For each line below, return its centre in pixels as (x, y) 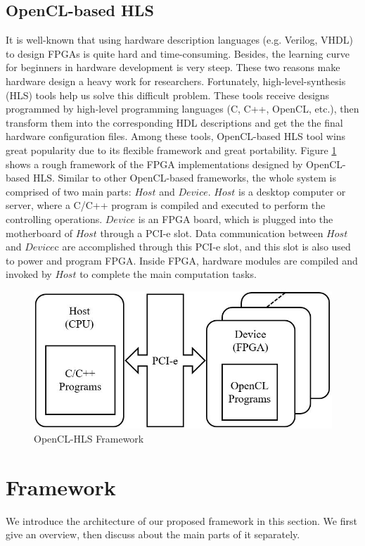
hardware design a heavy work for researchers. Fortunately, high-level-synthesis (176, 81)
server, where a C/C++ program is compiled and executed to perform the (166, 205)
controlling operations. (54, 218)
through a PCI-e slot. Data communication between (212, 233)
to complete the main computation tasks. (168, 274)
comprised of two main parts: (69, 191)
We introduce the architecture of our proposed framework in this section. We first (181, 520)
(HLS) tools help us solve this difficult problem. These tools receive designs (168, 95)
